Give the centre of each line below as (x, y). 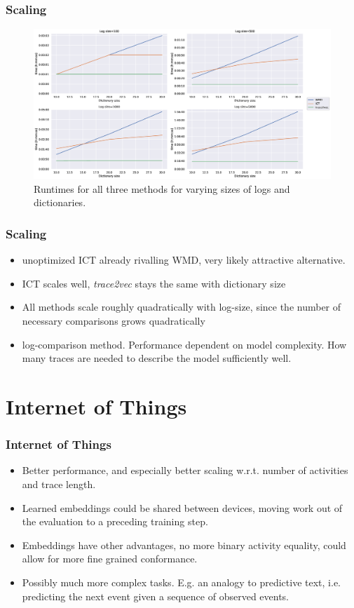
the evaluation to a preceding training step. (115, 521)
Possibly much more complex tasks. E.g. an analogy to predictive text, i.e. (181, 582)
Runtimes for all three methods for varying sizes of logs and (162, 188)
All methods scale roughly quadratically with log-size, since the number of (182, 307)
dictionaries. (60, 202)
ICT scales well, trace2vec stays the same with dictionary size (154, 283)
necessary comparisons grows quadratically (114, 321)
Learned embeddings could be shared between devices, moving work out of (182, 507)
